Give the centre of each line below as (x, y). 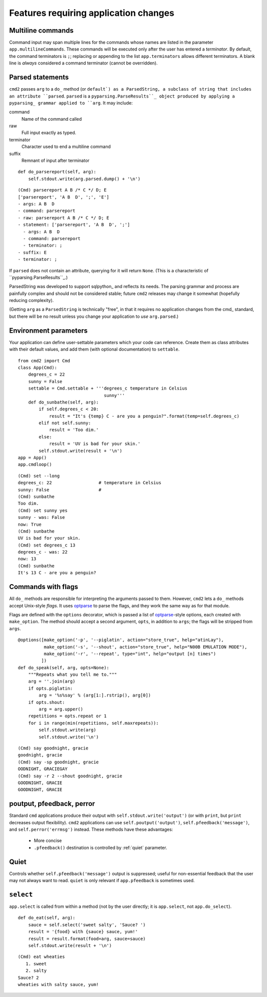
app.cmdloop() (35, 465)
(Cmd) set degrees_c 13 (47, 545)
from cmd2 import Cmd (44, 361)
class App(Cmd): (38, 367)
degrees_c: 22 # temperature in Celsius (90, 483)
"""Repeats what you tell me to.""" (72, 675)
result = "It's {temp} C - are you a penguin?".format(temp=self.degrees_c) (144, 416)
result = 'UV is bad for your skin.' (95, 444)
